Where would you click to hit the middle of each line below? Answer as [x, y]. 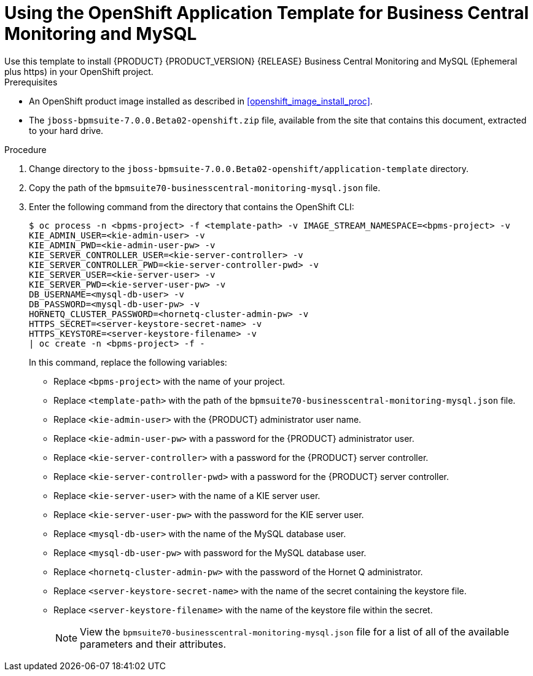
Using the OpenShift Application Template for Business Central [267, 13]
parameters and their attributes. [153, 644]
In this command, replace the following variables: [128, 362]
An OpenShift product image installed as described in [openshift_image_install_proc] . [201, 101]
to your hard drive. [66, 130]
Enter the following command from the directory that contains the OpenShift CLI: [192, 206]
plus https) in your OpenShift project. [79, 71]
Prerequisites [31, 82]
